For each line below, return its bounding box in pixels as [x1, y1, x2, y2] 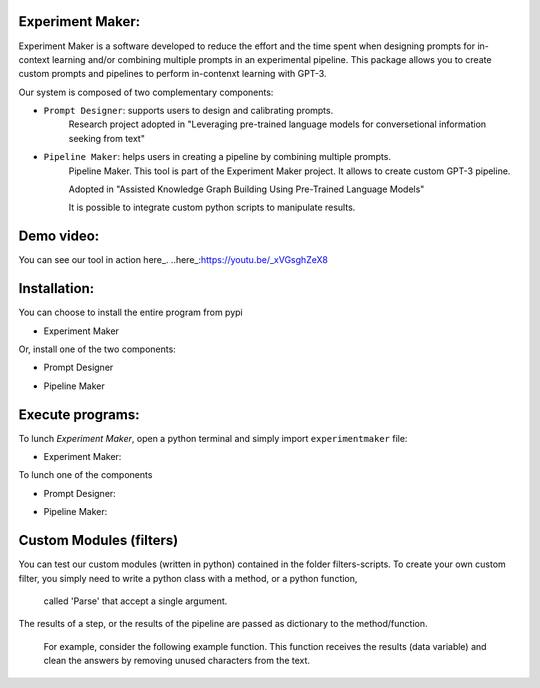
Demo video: [18, 228, 100, 245]
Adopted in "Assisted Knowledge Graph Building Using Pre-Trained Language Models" [68, 183, 425, 195]
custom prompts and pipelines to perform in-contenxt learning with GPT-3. [18, 68, 327, 80]
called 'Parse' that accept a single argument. [43, 595, 228, 607]
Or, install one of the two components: [18, 343, 177, 355]
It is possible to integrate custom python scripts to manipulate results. [68, 201, 356, 214]
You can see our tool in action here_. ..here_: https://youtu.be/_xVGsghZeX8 [18, 254, 329, 266]
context [18, 53, 50, 65]
